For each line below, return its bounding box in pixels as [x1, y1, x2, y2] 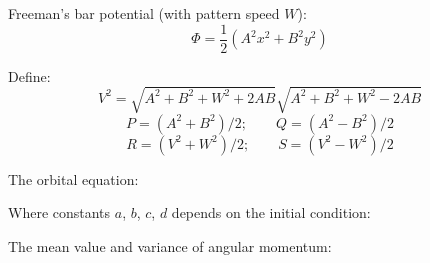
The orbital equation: [8, 168, 139, 189]
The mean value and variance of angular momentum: [8, 235, 332, 256]
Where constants [8, 202, 111, 223]
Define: [8, 65, 51, 86]
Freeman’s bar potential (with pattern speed [8, 3, 280, 23]
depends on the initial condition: [171, 202, 371, 223]
